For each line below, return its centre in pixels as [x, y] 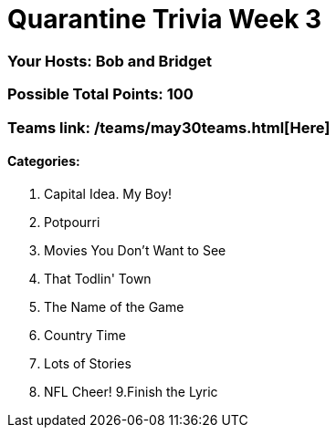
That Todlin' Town [98, 278]
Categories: [44, 161]
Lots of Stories [88, 363]
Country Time [85, 335]
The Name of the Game [114, 306]
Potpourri [72, 222]
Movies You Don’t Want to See [135, 250]
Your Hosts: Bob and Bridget [110, 61]
